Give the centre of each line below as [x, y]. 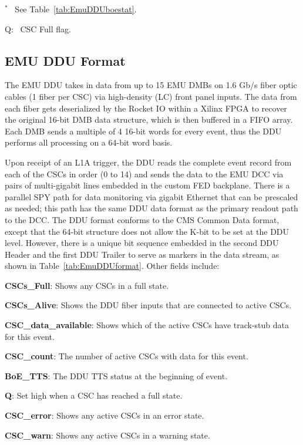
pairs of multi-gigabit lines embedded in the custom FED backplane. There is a [147, 185]
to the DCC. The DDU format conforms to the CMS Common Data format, [142, 219]
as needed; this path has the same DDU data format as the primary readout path [151, 208]
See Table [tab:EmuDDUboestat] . [76, 9]
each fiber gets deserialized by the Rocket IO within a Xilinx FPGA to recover [146, 108]
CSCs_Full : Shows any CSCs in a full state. [87, 285]
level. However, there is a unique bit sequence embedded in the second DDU [142, 243]
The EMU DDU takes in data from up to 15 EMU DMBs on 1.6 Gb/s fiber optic [151, 85]
